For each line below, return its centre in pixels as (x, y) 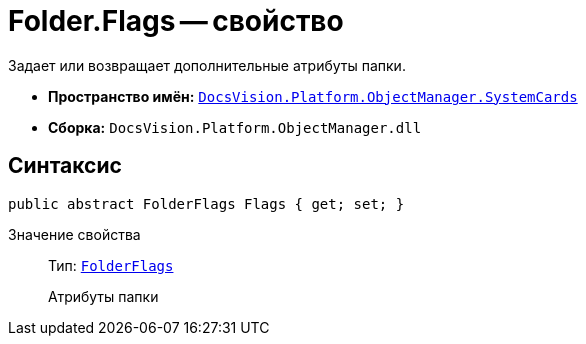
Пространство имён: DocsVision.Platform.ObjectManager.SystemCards (313, 96)
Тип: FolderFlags (111, 265)
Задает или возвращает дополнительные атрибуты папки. (207, 65)
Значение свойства (74, 234)
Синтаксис (65, 166)
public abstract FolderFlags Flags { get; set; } (206, 203)
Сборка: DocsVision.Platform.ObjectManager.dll (235, 127)
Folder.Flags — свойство (176, 21)
